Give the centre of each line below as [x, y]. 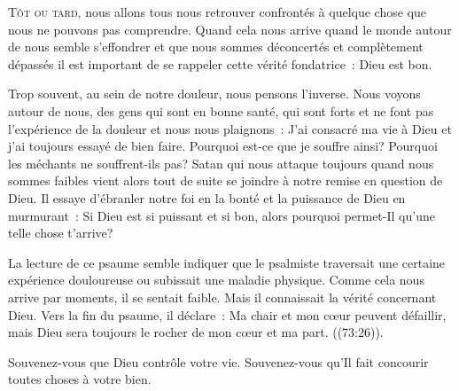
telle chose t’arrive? [61, 233]
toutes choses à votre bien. [80, 379]
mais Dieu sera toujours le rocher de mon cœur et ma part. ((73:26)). [196, 332]
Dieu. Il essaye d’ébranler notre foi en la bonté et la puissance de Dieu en [207, 197]
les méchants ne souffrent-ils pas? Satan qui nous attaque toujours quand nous [221, 163]
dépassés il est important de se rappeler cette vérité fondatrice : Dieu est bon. [220, 63]
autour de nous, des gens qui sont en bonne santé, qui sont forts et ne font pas [221, 110]
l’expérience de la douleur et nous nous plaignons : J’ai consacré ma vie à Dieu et [230, 128]
